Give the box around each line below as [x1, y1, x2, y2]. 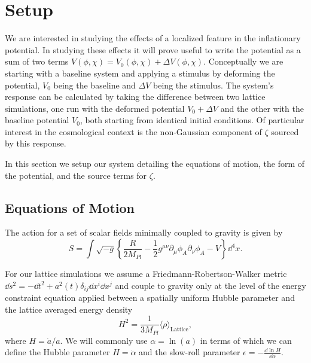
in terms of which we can [200, 334, 292, 346]
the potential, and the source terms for [5, 169, 147, 181]
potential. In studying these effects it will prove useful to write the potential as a [5, 43, 301, 56]
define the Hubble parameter [5, 346, 110, 358]
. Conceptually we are [203, 55, 283, 68]
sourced [271, 125, 299, 138]
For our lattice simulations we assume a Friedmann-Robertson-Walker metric [5, 267, 287, 280]
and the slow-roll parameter [139, 346, 240, 358]
